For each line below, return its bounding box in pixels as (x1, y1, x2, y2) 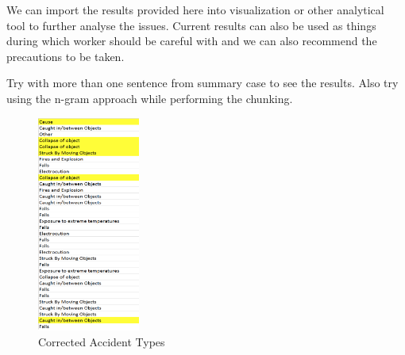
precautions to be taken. (6, 48, 125, 64)
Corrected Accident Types (38, 333, 165, 349)
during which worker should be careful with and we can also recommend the (6, 32, 377, 49)
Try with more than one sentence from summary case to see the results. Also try (6, 74, 399, 91)
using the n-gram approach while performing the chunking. (6, 90, 293, 106)
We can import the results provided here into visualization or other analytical (6, 2, 384, 17)
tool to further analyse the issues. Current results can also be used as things (6, 17, 376, 33)
